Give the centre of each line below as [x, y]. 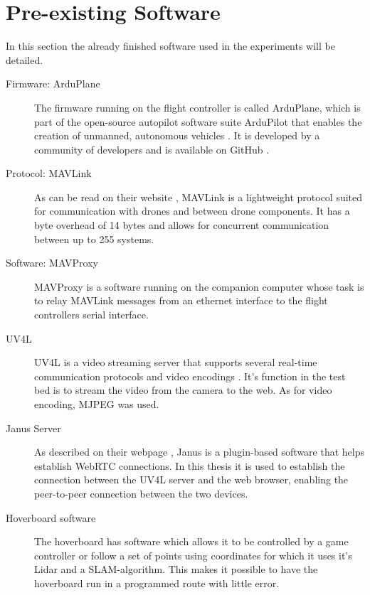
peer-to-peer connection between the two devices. [141, 493]
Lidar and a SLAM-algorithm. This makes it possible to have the [176, 569]
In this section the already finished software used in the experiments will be [170, 46]
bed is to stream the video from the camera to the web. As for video [183, 390]
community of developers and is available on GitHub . [152, 149]
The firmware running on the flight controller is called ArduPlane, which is [197, 107]
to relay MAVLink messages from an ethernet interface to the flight [181, 300]
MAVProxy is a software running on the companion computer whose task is [199, 286]
